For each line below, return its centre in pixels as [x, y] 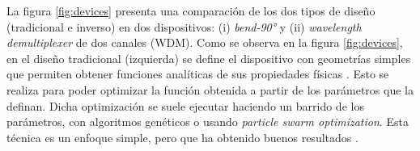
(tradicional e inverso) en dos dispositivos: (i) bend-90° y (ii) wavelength [184, 26]
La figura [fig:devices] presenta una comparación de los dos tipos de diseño [191, 10]
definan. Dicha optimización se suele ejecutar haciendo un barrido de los [185, 105]
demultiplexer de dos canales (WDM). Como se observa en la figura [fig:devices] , [205, 42]
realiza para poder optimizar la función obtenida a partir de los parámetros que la [210, 89]
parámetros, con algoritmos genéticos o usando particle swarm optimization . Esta [208, 122]
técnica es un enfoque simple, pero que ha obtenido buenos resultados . [182, 137]
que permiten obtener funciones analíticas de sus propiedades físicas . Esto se [198, 74]
